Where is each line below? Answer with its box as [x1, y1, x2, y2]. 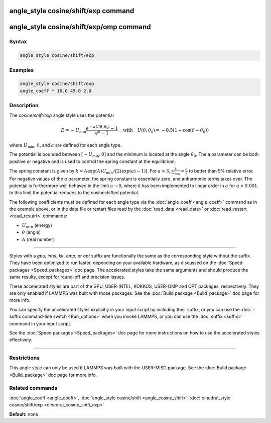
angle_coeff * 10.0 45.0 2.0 [20, 88, 92, 94]
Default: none [9, 411, 39, 417]
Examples [9, 66, 34, 73]
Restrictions [9, 355, 40, 362]
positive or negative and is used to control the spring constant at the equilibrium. [9, 158, 176, 164]
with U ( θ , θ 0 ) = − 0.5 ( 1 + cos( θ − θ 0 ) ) [123, 127, 209, 134]
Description [9, 102, 39, 109]
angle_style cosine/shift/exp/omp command [9, 23, 151, 31]
